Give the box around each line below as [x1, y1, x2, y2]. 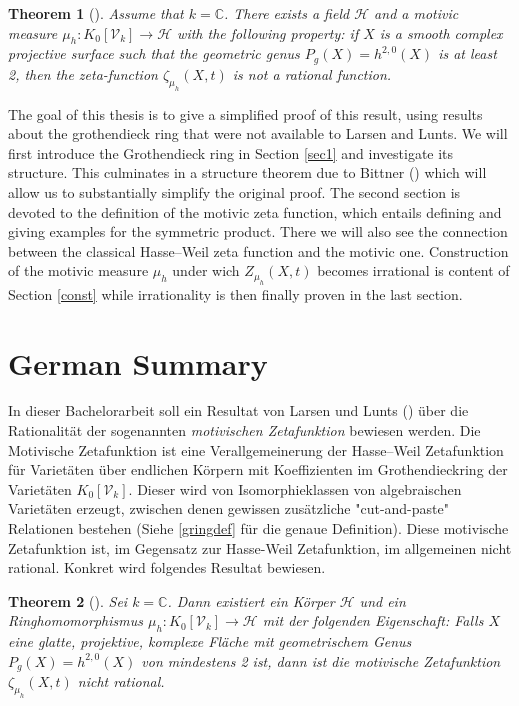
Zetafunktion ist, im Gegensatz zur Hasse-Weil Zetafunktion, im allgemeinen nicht [8, 537, 512, 558]
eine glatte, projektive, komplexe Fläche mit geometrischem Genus [8, 631, 412, 652]
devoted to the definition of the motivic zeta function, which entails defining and [8, 201, 502, 222]
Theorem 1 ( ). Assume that [8, 3, 184, 23]
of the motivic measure [8, 260, 149, 281]
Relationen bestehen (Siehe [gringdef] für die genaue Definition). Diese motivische [8, 518, 509, 539]
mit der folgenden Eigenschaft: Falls [262, 610, 484, 631]
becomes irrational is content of [317, 260, 510, 281]
